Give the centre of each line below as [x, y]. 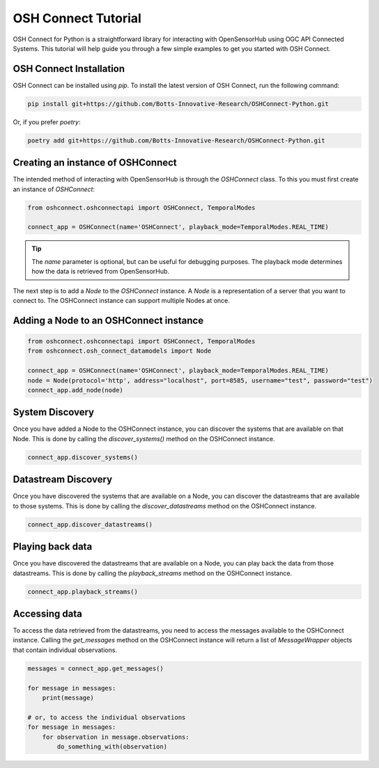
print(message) [68, 698]
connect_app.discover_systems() [83, 457]
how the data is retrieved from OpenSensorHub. [101, 272]
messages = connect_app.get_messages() [95, 668]
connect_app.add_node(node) [75, 390]
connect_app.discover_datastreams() [90, 524]
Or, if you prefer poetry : [47, 121]
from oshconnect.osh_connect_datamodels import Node [119, 351]
